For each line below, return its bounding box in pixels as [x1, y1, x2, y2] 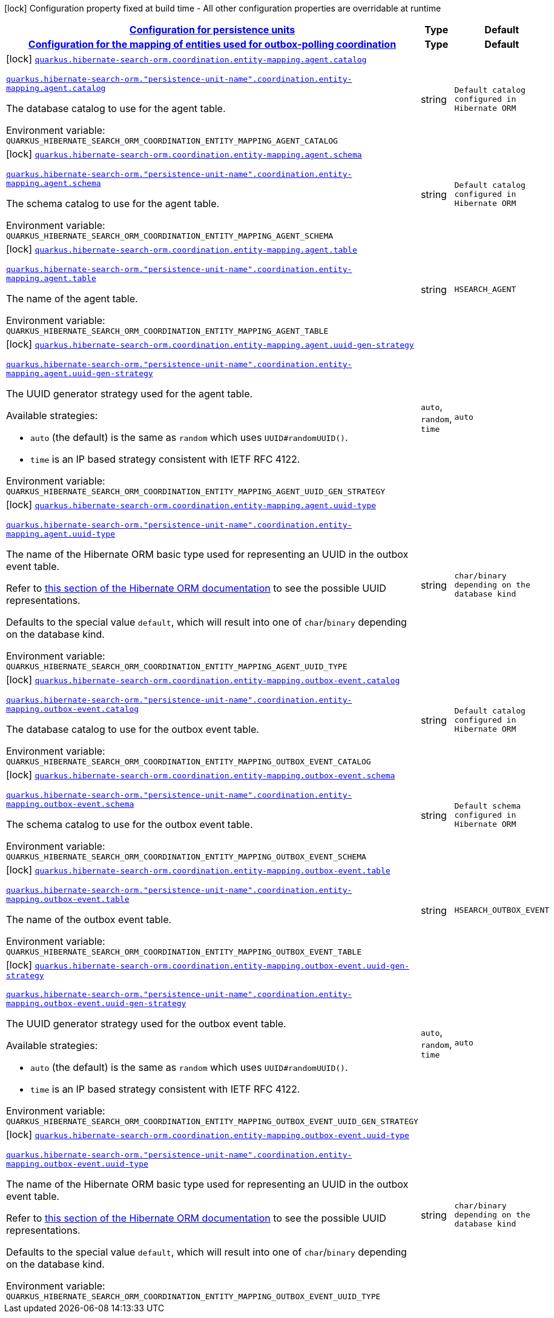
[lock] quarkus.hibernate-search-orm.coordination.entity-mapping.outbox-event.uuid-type [6, 1128, 409, 1141]
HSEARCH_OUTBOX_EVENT [454, 906, 550, 915]
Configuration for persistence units [129, 24, 295, 36]
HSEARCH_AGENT [454, 285, 516, 294]
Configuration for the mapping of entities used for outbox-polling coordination [28, 38, 397, 50]
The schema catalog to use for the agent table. [6, 197, 220, 210]
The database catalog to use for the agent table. [6, 102, 226, 114]
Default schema [454, 801, 521, 810]
